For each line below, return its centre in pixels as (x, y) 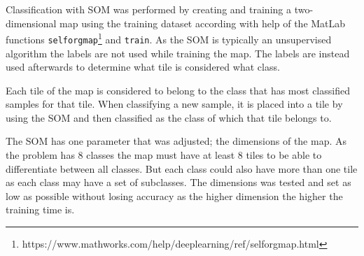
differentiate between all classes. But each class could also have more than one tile (182, 168)
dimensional (31, 23)
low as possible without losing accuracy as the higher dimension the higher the (174, 195)
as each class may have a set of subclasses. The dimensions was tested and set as (178, 182)
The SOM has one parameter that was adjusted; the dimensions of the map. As (176, 141)
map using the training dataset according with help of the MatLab (203, 23)
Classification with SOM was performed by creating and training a (148, 9)
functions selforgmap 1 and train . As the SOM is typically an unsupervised (169, 38)
